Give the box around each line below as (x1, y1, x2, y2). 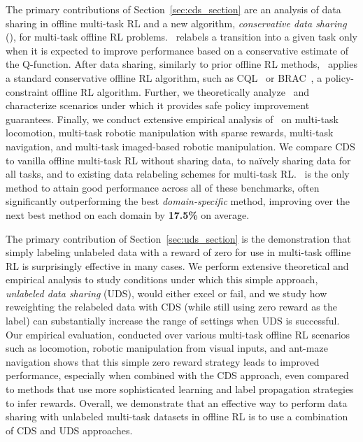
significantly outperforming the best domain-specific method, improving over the (6, 194, 350, 208)
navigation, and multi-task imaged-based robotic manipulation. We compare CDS (6, 138, 355, 153)
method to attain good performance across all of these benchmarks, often (6, 180, 320, 194)
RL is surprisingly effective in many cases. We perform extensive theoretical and (6, 258, 349, 273)
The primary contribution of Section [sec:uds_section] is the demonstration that (6, 231, 351, 245)
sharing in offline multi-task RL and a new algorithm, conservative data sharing (6, 15, 347, 30)
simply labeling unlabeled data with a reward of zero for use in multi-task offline (6, 245, 351, 259)
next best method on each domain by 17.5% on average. (6, 207, 250, 222)
